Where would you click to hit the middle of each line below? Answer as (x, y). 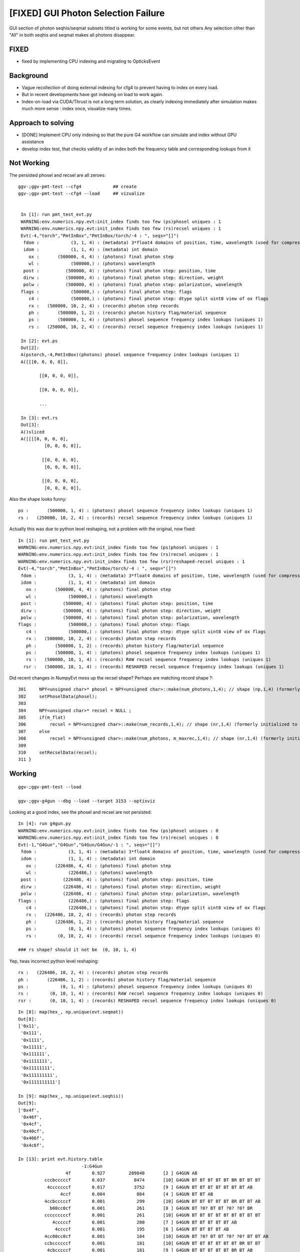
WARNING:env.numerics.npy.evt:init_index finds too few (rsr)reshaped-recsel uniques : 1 (131, 561)
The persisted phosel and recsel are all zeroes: (57, 175)
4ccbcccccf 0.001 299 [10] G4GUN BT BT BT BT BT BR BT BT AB (152, 1201)
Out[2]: (30, 348)
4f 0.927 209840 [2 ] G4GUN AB (131, 1173)
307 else (34, 731)
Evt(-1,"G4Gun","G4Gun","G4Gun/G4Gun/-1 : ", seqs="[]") (89, 845)
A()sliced (33, 432)
